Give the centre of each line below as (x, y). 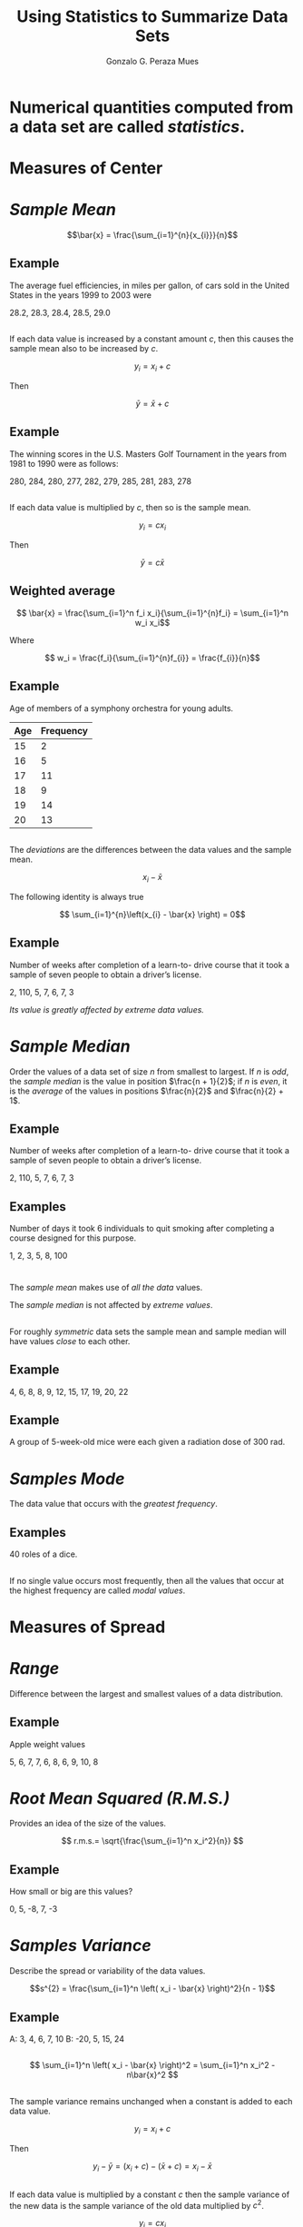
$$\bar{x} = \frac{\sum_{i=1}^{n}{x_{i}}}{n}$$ (152, 235)
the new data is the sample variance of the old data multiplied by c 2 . (137, 2204)
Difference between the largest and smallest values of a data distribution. (147, 1693)
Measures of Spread (88, 1627)
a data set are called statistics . (127, 127)
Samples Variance (80, 1946)
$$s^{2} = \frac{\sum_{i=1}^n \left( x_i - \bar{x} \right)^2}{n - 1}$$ (152, 1989)
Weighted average (63, 591)
